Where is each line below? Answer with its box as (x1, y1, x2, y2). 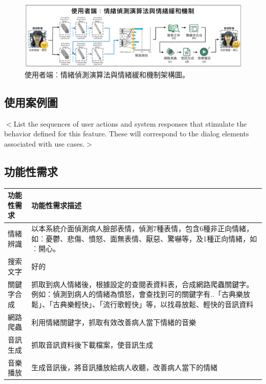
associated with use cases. (4, 138, 85, 149)
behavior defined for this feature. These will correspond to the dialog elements (4, 128, 249, 139)
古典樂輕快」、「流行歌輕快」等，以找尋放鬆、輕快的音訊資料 (53, 298, 254, 309)
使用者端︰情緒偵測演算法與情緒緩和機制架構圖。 (25, 69, 189, 79)
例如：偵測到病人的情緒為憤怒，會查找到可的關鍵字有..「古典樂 (31, 289, 243, 299)
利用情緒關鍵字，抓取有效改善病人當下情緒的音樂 (31, 316, 196, 327)
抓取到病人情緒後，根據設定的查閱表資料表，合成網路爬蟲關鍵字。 (31, 278, 254, 289)
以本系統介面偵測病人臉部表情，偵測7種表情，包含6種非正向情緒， (31, 223, 254, 234)
